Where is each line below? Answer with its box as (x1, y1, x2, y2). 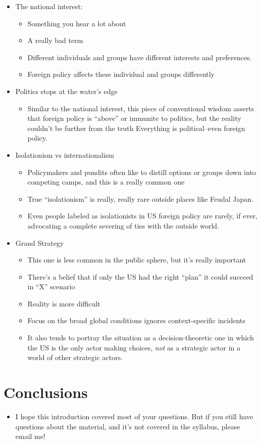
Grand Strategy (15, 237, 64, 248)
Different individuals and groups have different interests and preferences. (27, 52, 252, 62)
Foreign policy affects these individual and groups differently (27, 69, 215, 79)
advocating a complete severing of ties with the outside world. (27, 220, 220, 231)
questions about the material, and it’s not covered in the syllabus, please (15, 421, 240, 431)
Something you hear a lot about (27, 18, 126, 28)
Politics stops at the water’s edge (15, 85, 118, 96)
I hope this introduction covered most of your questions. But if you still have (15, 411, 253, 421)
